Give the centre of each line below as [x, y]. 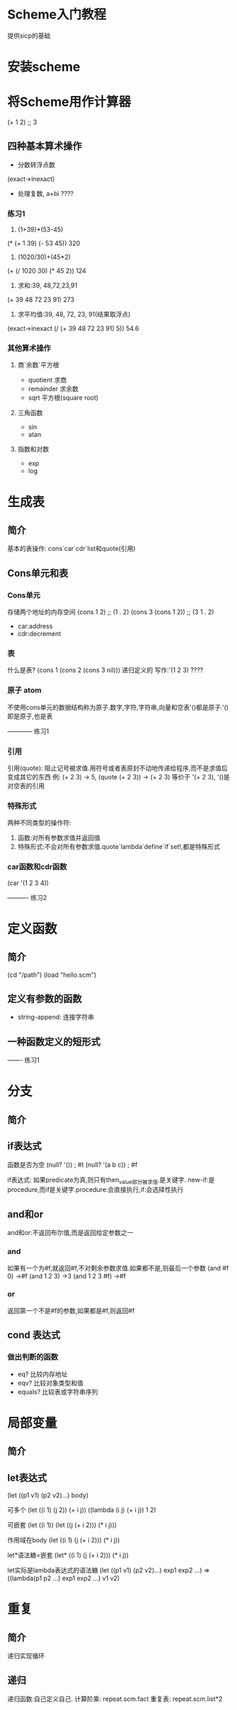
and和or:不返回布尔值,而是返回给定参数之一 [70, 1233]
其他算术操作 [29, 349]
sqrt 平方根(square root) [63, 398]
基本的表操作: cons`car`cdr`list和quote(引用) [71, 549]
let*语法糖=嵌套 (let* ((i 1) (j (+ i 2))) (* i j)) [68, 1555]
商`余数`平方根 [38, 365]
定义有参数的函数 [45, 999]
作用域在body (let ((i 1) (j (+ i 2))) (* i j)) [64, 1540]
